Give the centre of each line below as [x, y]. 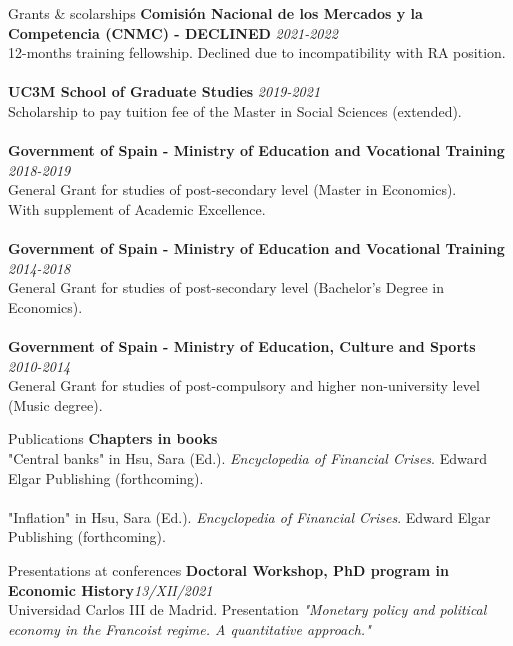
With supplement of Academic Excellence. [137, 208]
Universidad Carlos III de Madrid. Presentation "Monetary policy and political [247, 609]
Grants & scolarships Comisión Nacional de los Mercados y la [215, 13]
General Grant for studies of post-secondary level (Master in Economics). [232, 189]
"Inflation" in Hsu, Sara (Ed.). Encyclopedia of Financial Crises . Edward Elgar [249, 516]
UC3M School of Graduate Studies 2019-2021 [164, 91]
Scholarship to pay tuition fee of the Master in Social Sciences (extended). [235, 110]
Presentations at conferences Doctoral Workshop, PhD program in [229, 570]
